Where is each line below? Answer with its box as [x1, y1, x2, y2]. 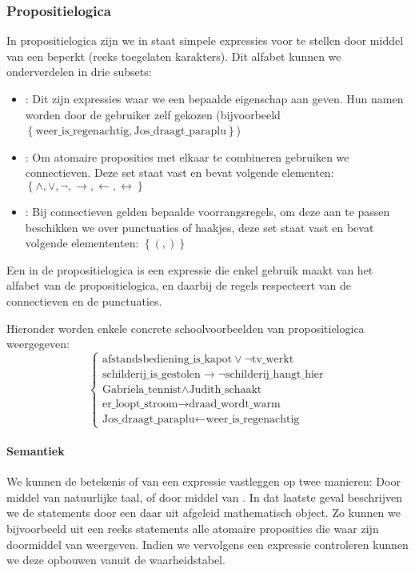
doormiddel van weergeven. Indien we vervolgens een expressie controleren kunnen [6, 535, 409, 552]
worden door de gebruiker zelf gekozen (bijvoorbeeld [25, 106, 281, 122]
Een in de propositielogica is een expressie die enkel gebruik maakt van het [6, 261, 373, 278]
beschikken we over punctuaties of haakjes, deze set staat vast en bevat [25, 218, 374, 235]
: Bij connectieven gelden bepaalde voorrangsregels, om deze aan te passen [25, 202, 390, 219]
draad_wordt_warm [189, 399, 281, 411]
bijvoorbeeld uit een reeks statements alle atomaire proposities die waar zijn [6, 519, 379, 536]
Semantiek [6, 442, 65, 459]
